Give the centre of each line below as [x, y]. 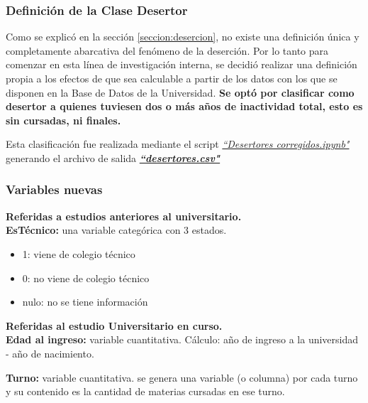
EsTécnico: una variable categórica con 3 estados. [116, 230]
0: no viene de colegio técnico [86, 278]
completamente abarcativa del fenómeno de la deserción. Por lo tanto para [167, 50]
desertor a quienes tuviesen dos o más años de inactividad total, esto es [184, 106]
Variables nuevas [54, 189]
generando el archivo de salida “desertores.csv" [113, 157]
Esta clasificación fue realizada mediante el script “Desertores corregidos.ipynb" [178, 144]
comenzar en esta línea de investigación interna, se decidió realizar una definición [182, 64]
